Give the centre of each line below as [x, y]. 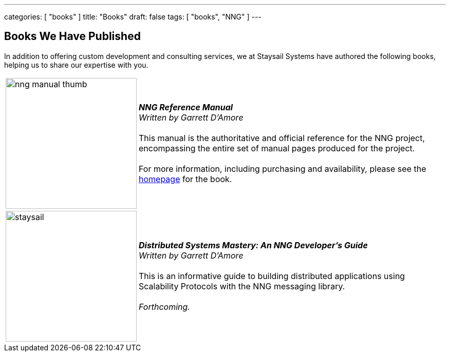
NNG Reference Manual [186, 107]
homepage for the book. [185, 179]
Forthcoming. [164, 307]
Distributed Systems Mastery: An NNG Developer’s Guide [253, 245]
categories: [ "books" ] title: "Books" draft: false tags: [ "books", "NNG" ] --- [133, 17]
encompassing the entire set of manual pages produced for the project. [277, 149]
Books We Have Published [72, 36]
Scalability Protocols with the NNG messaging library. [242, 286]
